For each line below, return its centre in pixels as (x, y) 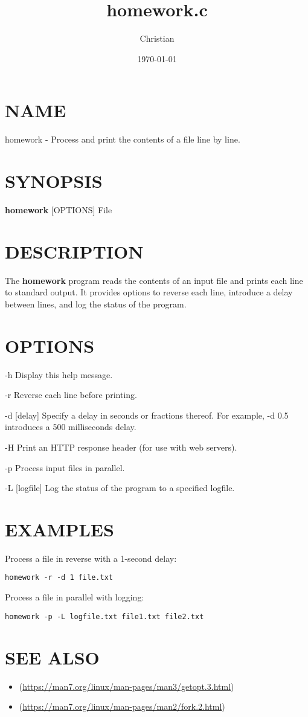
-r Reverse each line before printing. (71, 395)
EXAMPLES (59, 529)
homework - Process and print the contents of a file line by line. (123, 139)
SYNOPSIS (54, 181)
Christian (157, 38)
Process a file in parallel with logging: (75, 597)
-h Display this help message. (59, 374)
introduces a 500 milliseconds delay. (71, 427)
